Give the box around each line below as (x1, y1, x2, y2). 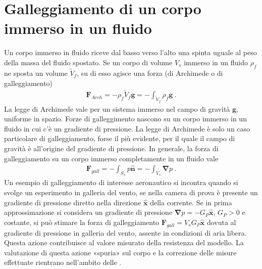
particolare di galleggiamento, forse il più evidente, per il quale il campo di (4, 133, 235, 144)
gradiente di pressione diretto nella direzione (4, 197, 141, 207)
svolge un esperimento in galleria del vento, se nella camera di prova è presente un (4, 187, 258, 197)
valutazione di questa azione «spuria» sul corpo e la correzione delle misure (4, 247, 237, 257)
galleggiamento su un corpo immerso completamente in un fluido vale (4, 153, 219, 163)
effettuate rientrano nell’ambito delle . (4, 257, 122, 267)
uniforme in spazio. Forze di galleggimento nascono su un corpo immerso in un (4, 113, 247, 124)
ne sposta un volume (4, 67, 68, 78)
